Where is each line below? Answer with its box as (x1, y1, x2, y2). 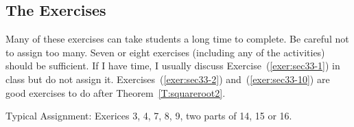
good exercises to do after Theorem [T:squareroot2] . (5, 85, 226, 100)
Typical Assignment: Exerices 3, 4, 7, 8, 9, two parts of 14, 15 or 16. (5, 108, 292, 123)
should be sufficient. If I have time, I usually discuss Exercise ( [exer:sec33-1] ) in (5, 58, 340, 73)
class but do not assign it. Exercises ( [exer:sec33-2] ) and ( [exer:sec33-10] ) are (5, 71, 330, 86)
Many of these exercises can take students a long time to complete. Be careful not (5, 32, 349, 46)
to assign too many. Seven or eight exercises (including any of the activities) (5, 45, 325, 59)
